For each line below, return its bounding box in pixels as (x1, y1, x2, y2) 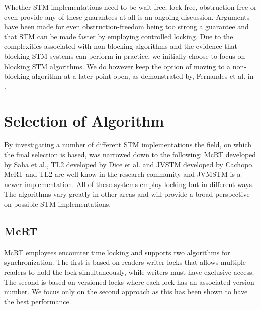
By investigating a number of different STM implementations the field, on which (4, 139, 252, 150)
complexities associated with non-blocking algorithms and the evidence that (4, 41, 237, 51)
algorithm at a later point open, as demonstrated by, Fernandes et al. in (32, 71, 254, 81)
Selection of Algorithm (4, 110, 164, 131)
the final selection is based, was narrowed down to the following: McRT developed (4, 149, 256, 160)
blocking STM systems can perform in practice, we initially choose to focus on (4, 50, 245, 61)
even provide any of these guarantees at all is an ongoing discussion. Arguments (4, 11, 250, 22)
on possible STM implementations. (4, 199, 111, 209)
